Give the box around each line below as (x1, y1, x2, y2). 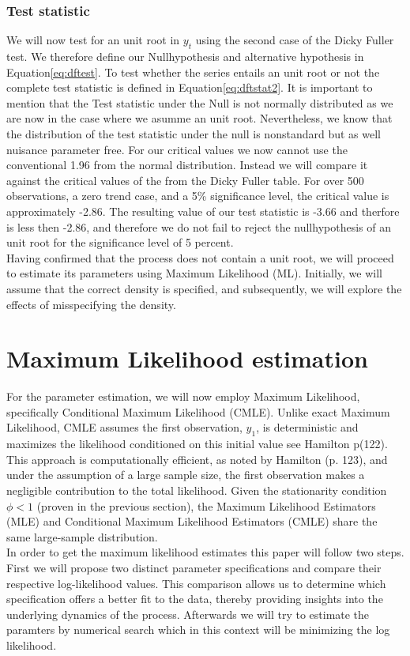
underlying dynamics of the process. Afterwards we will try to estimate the (6, 605, 370, 622)
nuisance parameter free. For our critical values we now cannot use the (6, 141, 348, 157)
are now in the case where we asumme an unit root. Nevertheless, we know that (6, 110, 393, 126)
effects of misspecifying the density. (6, 296, 176, 312)
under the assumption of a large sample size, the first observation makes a (6, 466, 365, 483)
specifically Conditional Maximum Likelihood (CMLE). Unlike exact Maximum (6, 403, 390, 420)
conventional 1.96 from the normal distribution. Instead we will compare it (6, 156, 368, 173)
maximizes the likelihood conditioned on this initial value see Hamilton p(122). (6, 435, 388, 452)
